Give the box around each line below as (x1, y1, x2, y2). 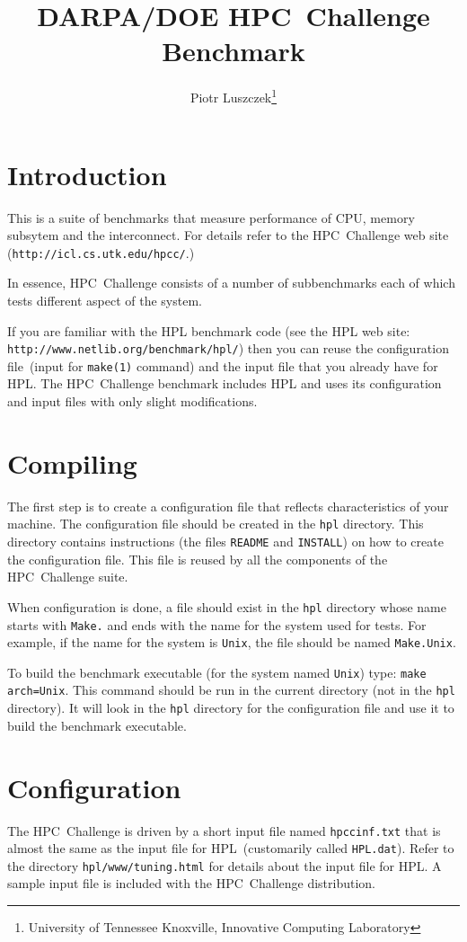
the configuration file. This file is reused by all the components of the (7, 549, 388, 568)
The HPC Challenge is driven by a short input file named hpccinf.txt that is (7, 821, 441, 840)
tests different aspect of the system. (7, 290, 202, 309)
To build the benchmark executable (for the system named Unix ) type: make (7, 662, 427, 681)
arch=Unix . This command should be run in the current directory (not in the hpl (7, 680, 455, 699)
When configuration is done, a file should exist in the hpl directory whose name (7, 597, 446, 616)
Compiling (7, 444, 137, 481)
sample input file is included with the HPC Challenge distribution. (7, 874, 376, 893)
